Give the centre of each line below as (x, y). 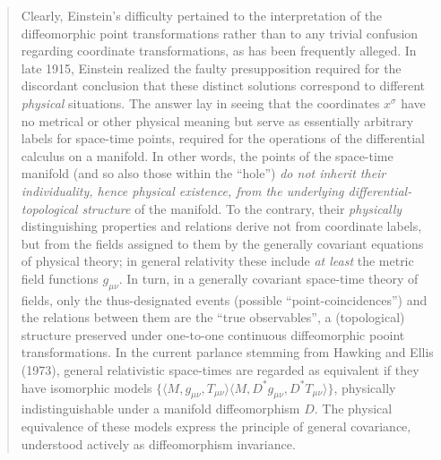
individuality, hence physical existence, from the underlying (182, 190)
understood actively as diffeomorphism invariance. (158, 443)
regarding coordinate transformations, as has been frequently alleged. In (219, 51)
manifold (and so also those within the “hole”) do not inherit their (203, 173)
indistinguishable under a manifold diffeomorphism (160, 409)
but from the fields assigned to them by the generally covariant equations (222, 243)
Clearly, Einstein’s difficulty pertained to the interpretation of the (202, 15)
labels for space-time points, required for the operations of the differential (223, 138)
